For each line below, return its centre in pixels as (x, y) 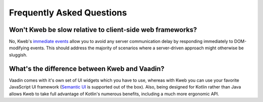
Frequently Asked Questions (68, 13)
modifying (19, 48)
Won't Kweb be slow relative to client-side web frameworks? (103, 30)
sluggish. (18, 55)
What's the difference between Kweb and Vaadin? (87, 68)
